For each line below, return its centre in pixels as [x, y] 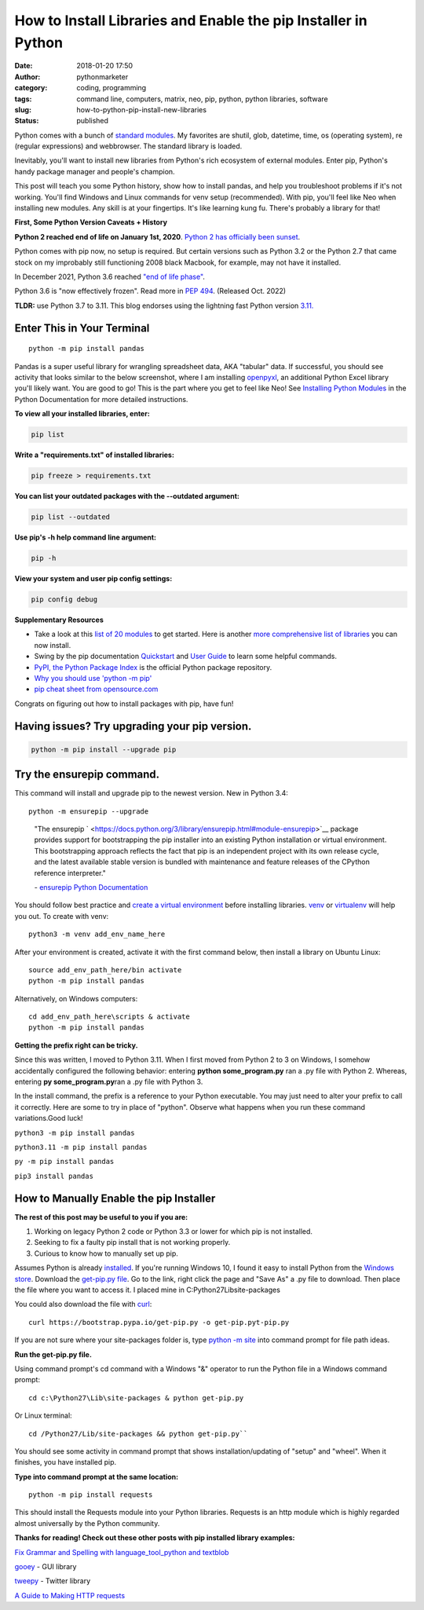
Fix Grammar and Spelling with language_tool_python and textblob [122, 1552]
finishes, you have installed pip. [66, 1462]
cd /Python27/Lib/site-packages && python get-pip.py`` [138, 1434]
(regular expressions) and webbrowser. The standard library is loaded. [128, 146]
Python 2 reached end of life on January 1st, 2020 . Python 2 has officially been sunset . [157, 236]
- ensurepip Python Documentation [91, 887]
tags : [23, 99]
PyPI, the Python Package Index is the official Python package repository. [153, 667]
